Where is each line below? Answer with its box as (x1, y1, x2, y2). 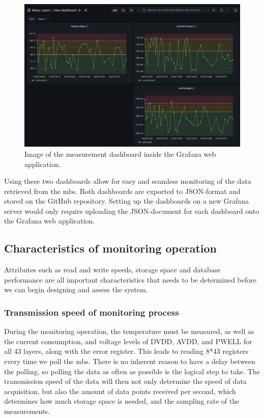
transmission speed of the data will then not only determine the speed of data (4, 376, 247, 386)
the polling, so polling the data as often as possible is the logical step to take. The (4, 366, 260, 376)
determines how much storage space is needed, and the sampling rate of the (4, 396, 240, 406)
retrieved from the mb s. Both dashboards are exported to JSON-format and (4, 185, 241, 196)
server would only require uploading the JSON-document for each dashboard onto (4, 205, 259, 216)
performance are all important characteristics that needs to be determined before (4, 274, 256, 285)
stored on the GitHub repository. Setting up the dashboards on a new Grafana (4, 196, 249, 206)
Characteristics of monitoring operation (4, 240, 217, 256)
